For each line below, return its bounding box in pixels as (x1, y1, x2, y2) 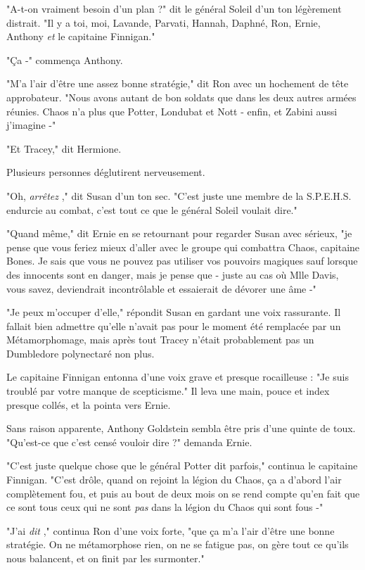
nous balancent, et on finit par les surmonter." (6, 551, 205, 565)
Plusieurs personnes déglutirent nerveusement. (6, 165, 205, 179)
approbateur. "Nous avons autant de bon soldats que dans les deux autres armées (6, 89, 357, 104)
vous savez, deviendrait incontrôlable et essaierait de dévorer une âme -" (6, 281, 316, 296)
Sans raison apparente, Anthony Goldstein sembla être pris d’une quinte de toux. (6, 421, 356, 436)
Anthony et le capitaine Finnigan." (6, 29, 155, 44)
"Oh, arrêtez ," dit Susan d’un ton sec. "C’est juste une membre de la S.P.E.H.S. (6, 188, 352, 203)
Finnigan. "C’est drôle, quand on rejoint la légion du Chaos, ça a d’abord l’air (6, 472, 342, 487)
